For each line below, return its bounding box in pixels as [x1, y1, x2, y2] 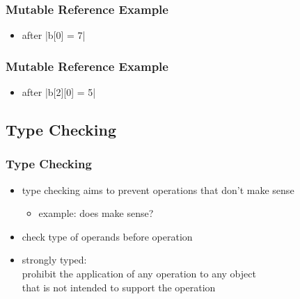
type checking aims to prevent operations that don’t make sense [22, 182, 294, 197]
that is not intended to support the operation [22, 280, 216, 294]
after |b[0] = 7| [22, 28, 86, 42]
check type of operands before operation [22, 229, 193, 243]
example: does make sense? [38, 206, 154, 220]
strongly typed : [22, 252, 87, 267]
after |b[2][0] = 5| [22, 85, 96, 99]
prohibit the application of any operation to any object [22, 266, 256, 280]
